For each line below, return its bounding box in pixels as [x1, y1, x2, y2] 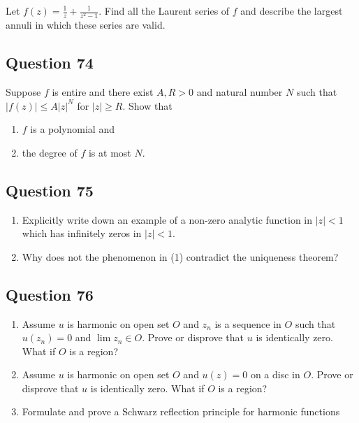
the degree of [22, 145, 78, 159]
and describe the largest [240, 3, 343, 17]
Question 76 [6, 283, 94, 305]
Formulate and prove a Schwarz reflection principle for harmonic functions [22, 404, 340, 419]
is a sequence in [214, 316, 281, 331]
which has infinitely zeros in [22, 226, 142, 241]
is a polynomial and [30, 122, 115, 136]
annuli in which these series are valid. [6, 17, 166, 32]
